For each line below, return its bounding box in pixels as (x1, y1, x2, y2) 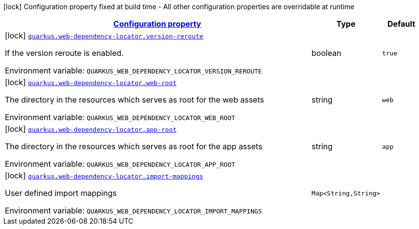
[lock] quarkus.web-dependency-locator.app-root (5, 124, 177, 134)
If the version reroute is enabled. (5, 48, 124, 58)
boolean (311, 48, 342, 58)
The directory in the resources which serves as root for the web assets (5, 95, 264, 105)
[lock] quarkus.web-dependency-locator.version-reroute (5, 31, 203, 40)
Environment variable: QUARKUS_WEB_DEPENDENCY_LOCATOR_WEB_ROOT (5, 112, 236, 122)
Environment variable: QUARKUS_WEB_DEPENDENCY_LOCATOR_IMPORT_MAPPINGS (5, 206, 262, 215)
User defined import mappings (5, 188, 117, 198)
